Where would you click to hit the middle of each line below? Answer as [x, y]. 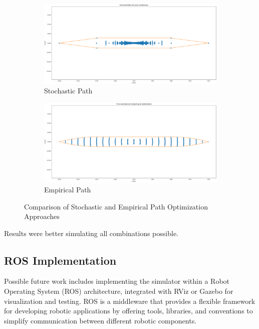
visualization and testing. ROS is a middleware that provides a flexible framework [130, 301]
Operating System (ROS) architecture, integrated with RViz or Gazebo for [119, 291]
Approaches [42, 216]
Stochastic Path [68, 91]
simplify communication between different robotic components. [100, 320]
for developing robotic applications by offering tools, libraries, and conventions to [128, 311]
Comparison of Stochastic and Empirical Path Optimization [116, 206]
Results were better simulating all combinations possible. [91, 233]
